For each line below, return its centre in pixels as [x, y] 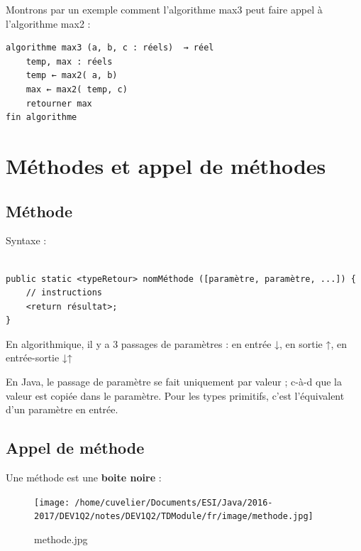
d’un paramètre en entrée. [62, 409]
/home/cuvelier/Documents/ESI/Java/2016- [174, 502]
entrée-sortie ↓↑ [39, 358]
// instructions [64, 293]
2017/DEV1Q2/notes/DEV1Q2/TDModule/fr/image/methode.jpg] [174, 517]
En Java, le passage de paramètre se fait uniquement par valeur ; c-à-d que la [174, 382]
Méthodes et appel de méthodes [166, 165]
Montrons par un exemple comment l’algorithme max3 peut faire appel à [164, 9]
